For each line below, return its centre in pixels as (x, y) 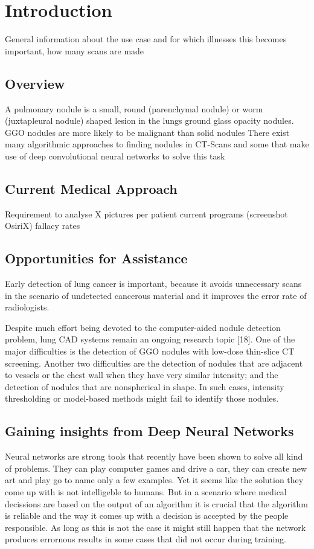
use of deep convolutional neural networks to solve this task (115, 156)
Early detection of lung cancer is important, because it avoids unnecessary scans (153, 284)
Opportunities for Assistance (96, 258)
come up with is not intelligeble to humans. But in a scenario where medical (146, 492)
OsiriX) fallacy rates (43, 226)
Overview (35, 83)
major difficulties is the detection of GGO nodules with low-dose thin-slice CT (150, 351)
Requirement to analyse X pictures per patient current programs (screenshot (146, 213)
